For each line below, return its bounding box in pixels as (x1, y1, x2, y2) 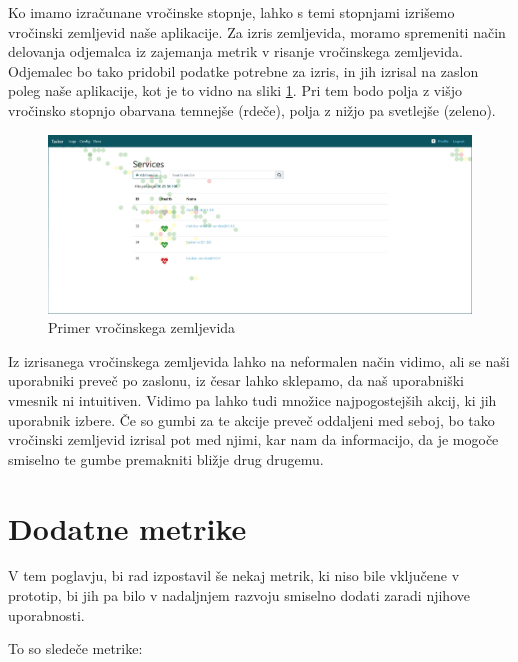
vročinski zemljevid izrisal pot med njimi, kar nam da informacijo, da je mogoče (8, 429, 499, 450)
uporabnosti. (8, 604, 85, 625)
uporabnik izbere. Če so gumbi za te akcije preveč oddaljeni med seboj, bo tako (8, 409, 495, 430)
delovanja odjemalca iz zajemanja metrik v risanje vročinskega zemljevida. (8, 41, 463, 62)
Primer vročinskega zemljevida (48, 317, 236, 338)
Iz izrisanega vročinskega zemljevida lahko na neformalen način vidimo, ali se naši (8, 350, 510, 371)
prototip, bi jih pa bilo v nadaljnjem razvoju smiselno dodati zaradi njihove (8, 585, 470, 606)
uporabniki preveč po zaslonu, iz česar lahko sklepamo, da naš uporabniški (8, 370, 464, 391)
